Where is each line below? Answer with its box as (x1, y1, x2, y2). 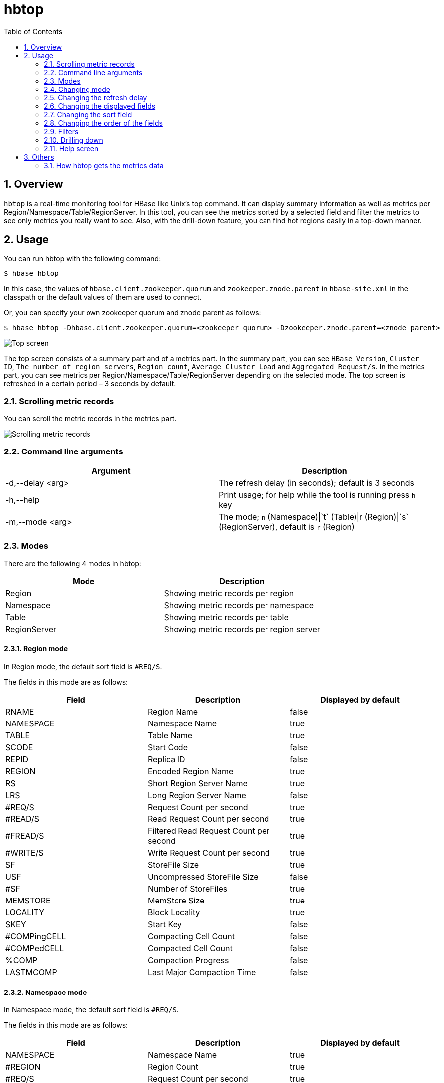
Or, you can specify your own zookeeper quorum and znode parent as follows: (4, 308, 261, 317)
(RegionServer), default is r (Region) (219, 521, 355, 532)
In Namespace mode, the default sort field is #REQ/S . (4, 1005, 178, 1014)
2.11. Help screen (44, 144, 99, 153)
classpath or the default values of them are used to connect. (4, 293, 202, 302)
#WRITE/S (5, 847, 44, 858)
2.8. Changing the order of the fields (44, 118, 163, 127)
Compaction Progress (147, 955, 229, 965)
